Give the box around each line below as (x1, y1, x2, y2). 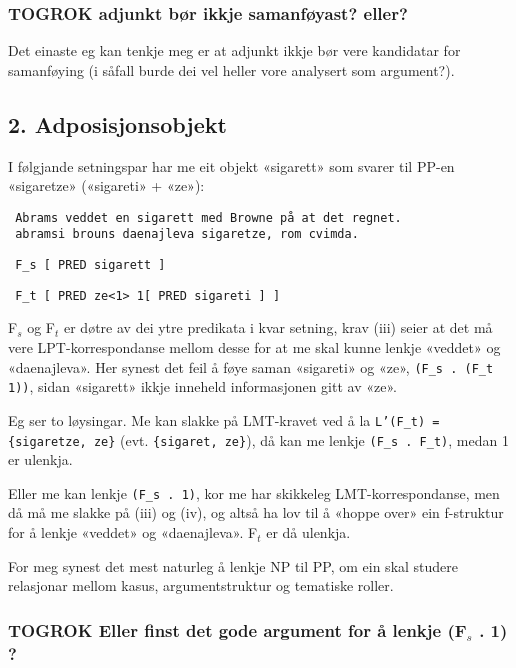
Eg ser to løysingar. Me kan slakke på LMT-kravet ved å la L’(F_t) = (8, 409, 440, 430)
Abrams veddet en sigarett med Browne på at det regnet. (15, 210, 402, 225)
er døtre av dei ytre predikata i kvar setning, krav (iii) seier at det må (64, 317, 493, 338)
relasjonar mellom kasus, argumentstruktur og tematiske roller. (8, 575, 394, 596)
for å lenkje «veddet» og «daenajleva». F (8, 522, 258, 543)
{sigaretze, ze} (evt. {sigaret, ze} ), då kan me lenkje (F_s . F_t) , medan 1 (8, 429, 509, 450)
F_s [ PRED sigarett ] (15, 258, 166, 273)
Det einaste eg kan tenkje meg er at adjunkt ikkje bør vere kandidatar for (8, 40, 461, 61)
